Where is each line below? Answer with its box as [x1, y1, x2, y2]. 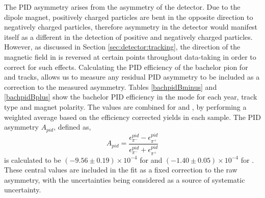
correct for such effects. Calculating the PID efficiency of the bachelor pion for [4, 61, 248, 72]
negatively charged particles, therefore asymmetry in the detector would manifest [4, 21, 258, 32]
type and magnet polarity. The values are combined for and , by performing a [4, 101, 247, 112]
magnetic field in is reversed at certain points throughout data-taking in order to [4, 51, 256, 62]
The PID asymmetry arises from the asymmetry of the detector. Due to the [4, 2, 241, 12]
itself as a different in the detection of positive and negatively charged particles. [4, 31, 253, 42]
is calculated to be [4, 154, 61, 165]
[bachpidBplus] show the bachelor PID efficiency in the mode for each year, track [4, 91, 257, 102]
